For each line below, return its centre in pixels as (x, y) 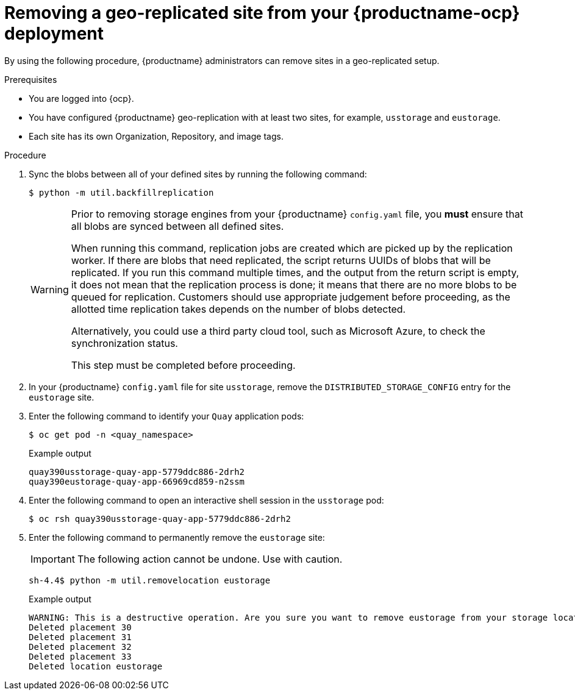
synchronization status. (124, 343)
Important (53, 559)
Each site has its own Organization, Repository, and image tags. (156, 136)
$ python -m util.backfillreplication (121, 192)
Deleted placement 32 (80, 647)
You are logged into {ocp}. (81, 98)
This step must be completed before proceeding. (183, 365)
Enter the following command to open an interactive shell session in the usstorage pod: (206, 500)
